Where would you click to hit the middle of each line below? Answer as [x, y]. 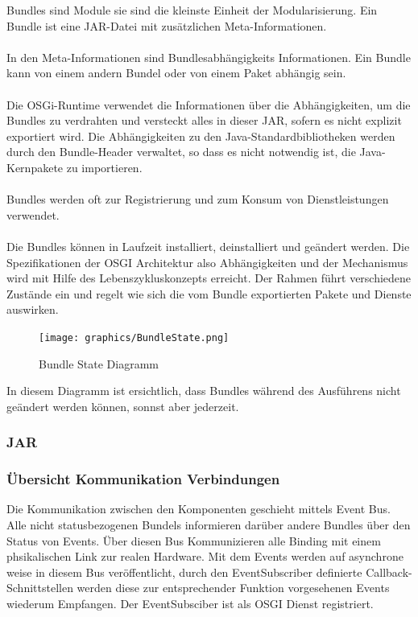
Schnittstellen [40, 588]
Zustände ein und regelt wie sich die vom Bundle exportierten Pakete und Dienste [209, 293]
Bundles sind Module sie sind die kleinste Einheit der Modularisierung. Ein [192, 10]
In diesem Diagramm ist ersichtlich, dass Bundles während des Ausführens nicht [204, 391]
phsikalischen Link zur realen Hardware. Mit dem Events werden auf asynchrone [205, 556]
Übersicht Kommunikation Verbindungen [143, 479]
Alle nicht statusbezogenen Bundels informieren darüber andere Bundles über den [209, 524]
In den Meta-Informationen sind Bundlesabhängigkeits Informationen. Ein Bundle [209, 57]
